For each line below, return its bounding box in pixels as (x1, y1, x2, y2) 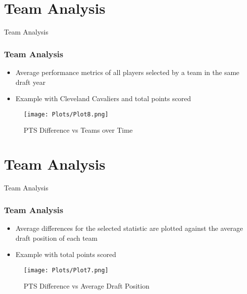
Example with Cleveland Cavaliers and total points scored (15, 93, 191, 104)
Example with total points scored (15, 249, 116, 259)
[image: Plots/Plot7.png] (24, 266, 108, 274)
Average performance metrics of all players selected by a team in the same (15, 67, 240, 77)
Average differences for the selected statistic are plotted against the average (15, 222, 243, 233)
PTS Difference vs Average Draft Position (24, 281, 149, 291)
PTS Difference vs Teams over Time (24, 125, 133, 135)
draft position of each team (15, 232, 98, 243)
